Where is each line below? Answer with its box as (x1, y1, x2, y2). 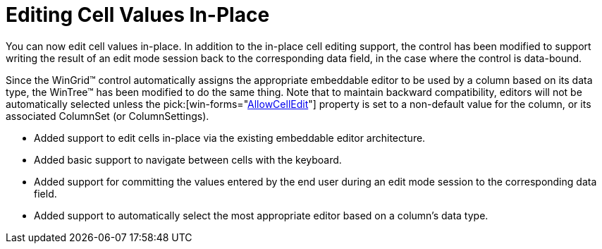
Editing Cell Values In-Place (6, 3, 270, 27)
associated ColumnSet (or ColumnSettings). (6, 109, 209, 122)
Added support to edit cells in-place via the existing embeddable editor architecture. (34, 131, 426, 144)
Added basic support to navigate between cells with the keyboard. (34, 153, 342, 166)
